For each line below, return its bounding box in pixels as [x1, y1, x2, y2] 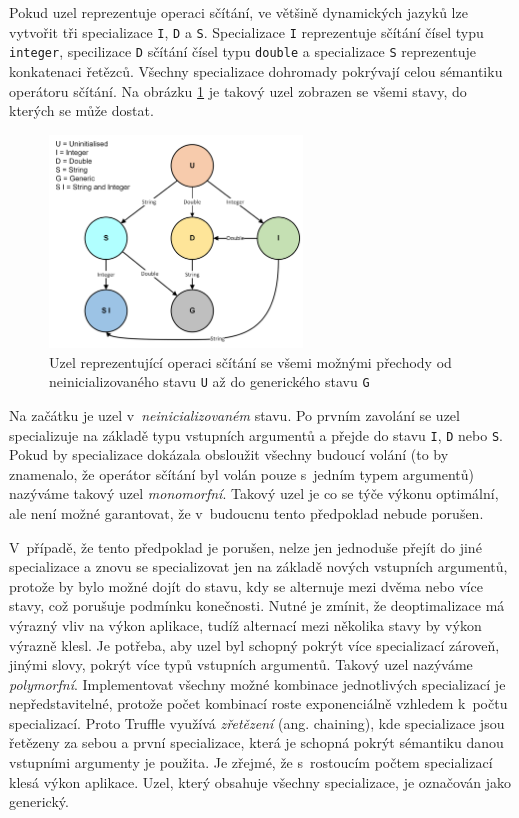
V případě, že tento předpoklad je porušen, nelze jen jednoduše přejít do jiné [9, 536, 482, 557]
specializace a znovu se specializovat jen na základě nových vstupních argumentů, [9, 556, 508, 577]
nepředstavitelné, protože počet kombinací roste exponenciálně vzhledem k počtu [9, 693, 508, 714]
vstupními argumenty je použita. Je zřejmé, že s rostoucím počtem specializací [9, 752, 493, 773]
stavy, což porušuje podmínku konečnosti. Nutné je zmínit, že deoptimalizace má [9, 595, 505, 616]
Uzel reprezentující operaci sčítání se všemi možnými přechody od [49, 351, 452, 372]
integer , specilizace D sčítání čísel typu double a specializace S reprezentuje [9, 41, 477, 62]
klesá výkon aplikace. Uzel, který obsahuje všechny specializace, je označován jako [9, 771, 511, 792]
